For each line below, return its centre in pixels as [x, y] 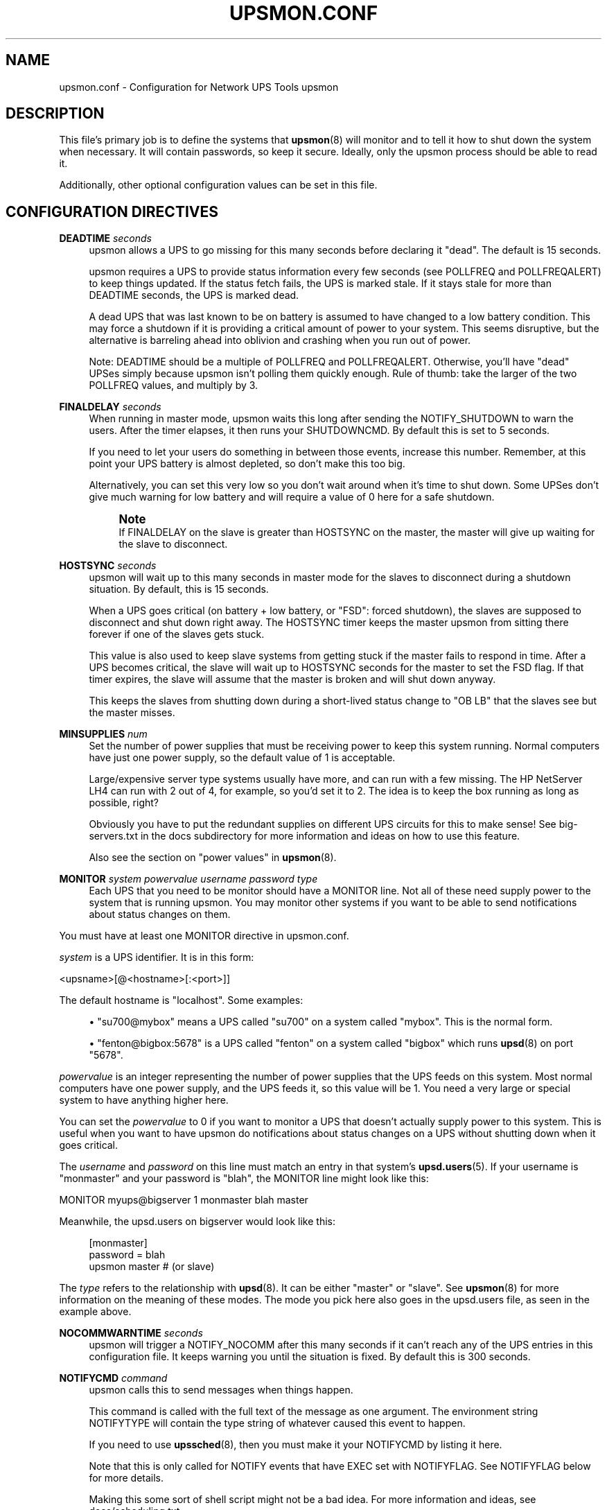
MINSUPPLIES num [103, 734]
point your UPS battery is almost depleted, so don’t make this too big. [247, 464]
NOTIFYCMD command [113, 1378]
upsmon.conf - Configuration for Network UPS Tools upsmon [199, 87]
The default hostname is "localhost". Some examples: [181, 1000]
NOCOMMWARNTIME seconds [131, 1333]
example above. [95, 1312]
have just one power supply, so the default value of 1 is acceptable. [242, 758]
